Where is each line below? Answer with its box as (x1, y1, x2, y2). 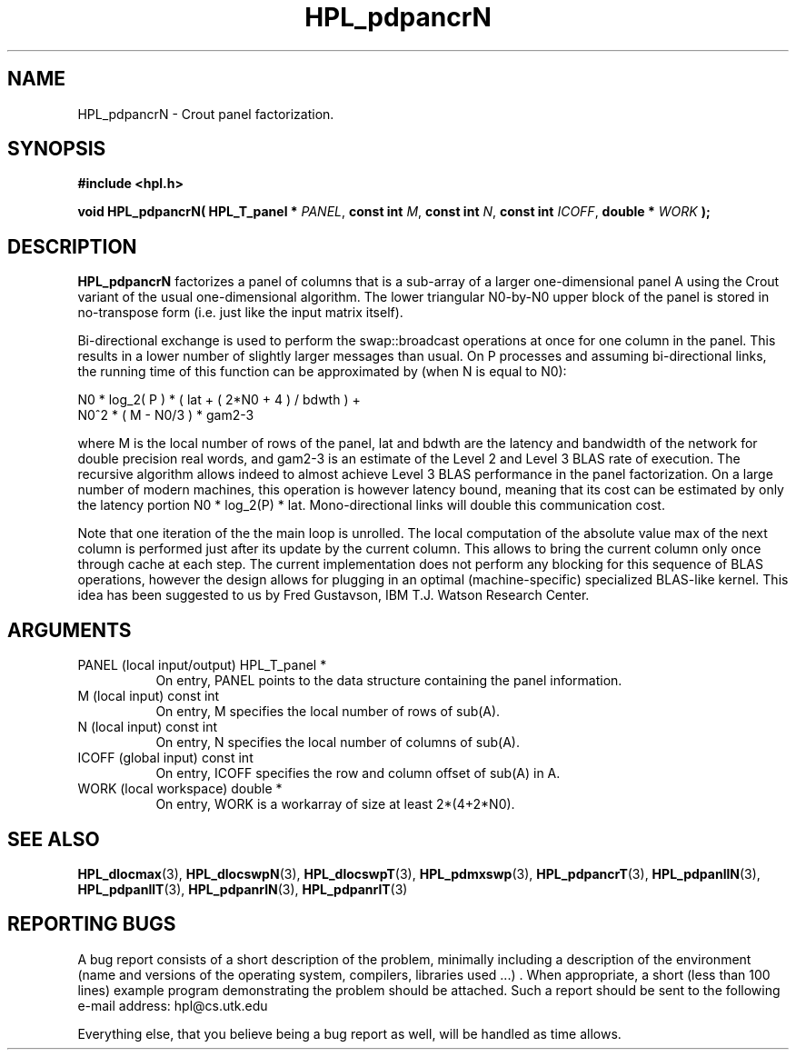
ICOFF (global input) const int (77, 750, 254, 766)
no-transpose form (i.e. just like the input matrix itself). (77, 304, 403, 321)
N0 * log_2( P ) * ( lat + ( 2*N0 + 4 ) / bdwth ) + (77, 392, 361, 408)
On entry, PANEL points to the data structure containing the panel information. (155, 673, 622, 689)
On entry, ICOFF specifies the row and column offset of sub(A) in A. (155, 765, 561, 782)
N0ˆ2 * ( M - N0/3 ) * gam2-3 (77, 407, 254, 424)
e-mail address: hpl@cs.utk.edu (77, 997, 268, 1013)
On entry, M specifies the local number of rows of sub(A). (155, 703, 501, 720)
